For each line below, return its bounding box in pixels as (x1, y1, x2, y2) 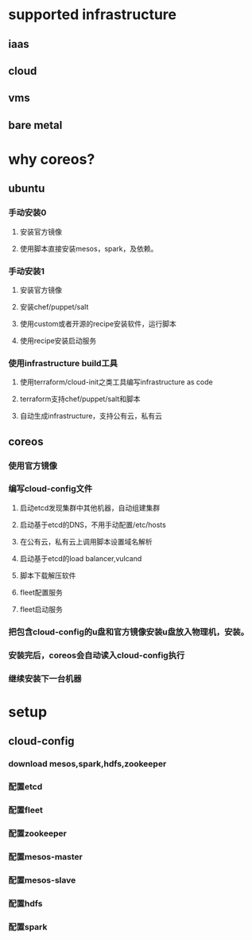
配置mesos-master (8, 851, 83, 862)
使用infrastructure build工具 (8, 357, 118, 369)
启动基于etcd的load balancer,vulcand (19, 553, 142, 563)
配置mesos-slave (8, 874, 76, 885)
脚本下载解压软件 (19, 571, 76, 580)
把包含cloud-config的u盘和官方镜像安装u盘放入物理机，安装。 (8, 626, 249, 638)
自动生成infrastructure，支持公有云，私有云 (19, 411, 163, 421)
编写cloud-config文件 (8, 483, 93, 494)
